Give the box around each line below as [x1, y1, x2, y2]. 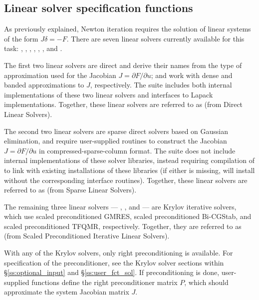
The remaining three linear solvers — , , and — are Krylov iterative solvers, [4, 201, 237, 211]
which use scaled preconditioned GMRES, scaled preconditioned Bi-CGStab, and [4, 211, 252, 221]
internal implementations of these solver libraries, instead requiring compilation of [4, 155, 255, 165]
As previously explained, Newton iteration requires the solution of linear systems [4, 23, 251, 34]
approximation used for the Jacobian [4, 69, 116, 80]
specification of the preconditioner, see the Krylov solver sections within [4, 257, 224, 267]
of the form [4, 33, 38, 43]
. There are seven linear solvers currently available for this [66, 33, 245, 43]
